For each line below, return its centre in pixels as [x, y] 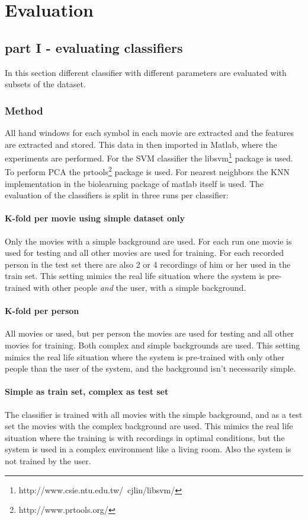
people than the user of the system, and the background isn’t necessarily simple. [150, 368]
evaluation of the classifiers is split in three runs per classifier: [117, 195]
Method [24, 110]
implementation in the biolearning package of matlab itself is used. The [134, 183]
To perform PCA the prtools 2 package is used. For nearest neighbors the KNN [147, 171]
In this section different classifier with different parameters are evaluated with [146, 72]
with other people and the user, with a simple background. [140, 288]
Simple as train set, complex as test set [87, 391]
